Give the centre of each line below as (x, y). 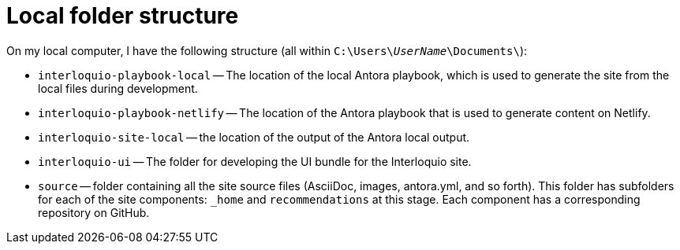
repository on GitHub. (94, 212)
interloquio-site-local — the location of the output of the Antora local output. (254, 137)
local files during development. (118, 88)
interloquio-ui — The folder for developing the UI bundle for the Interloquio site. (255, 161)
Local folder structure (123, 16)
